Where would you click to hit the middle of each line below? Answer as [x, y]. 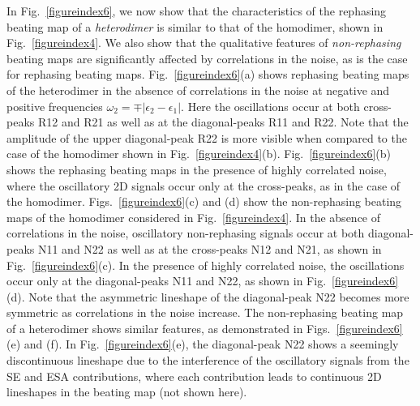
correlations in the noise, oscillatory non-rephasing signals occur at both [186, 233]
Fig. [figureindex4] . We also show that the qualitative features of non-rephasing [204, 43]
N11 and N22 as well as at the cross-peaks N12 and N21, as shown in [210, 248]
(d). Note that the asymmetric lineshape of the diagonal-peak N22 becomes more [208, 296]
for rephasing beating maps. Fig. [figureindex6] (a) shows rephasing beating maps [208, 74]
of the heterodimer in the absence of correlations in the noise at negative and [198, 90]
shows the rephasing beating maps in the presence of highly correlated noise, [197, 169]
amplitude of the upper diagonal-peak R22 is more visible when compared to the [207, 137]
